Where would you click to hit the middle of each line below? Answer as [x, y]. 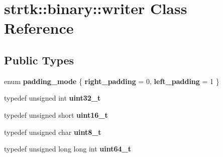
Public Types [39, 60]
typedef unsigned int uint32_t [52, 98]
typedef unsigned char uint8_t [53, 132]
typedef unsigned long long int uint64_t [68, 149]
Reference [39, 28]
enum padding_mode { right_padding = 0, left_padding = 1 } [112, 81]
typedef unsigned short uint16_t [56, 114]
